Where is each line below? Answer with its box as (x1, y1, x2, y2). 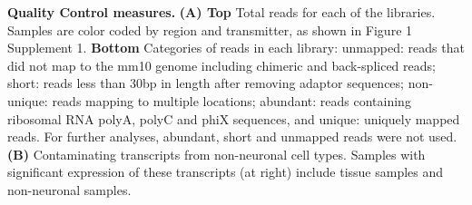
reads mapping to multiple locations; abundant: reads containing (52, 91, 411, 110)
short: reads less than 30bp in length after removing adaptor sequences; (7, 73, 404, 93)
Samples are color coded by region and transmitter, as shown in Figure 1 (7, 20, 413, 39)
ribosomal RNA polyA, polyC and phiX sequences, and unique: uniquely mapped (7, 109, 460, 128)
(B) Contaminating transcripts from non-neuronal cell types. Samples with (7, 144, 426, 163)
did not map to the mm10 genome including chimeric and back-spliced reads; (7, 55, 436, 74)
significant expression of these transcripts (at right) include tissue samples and (7, 162, 444, 181)
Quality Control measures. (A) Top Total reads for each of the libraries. (7, 3, 436, 21)
